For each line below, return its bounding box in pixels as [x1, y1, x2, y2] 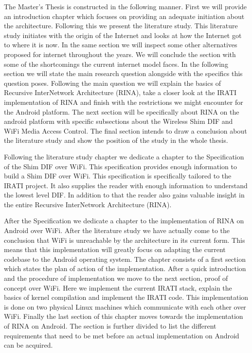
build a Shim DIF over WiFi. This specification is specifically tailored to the [4, 171, 232, 181]
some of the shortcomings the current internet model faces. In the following [4, 59, 228, 69]
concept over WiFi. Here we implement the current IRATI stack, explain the [4, 282, 232, 293]
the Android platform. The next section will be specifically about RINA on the [4, 106, 239, 117]
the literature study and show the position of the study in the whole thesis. [4, 135, 228, 145]
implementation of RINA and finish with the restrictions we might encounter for [4, 97, 243, 107]
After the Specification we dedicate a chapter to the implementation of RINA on [4, 216, 244, 226]
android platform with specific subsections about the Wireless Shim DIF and [4, 116, 233, 126]
